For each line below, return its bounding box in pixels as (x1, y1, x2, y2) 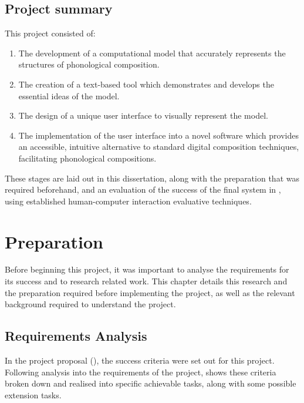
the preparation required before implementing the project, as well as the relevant (5, 286, 295, 298)
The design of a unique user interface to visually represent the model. (18, 109, 268, 122)
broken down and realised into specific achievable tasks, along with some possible (5, 377, 296, 389)
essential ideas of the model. (18, 89, 120, 102)
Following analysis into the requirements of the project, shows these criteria (5, 365, 276, 378)
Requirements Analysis (5, 327, 147, 345)
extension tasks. (5, 388, 62, 401)
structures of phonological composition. (18, 58, 160, 70)
